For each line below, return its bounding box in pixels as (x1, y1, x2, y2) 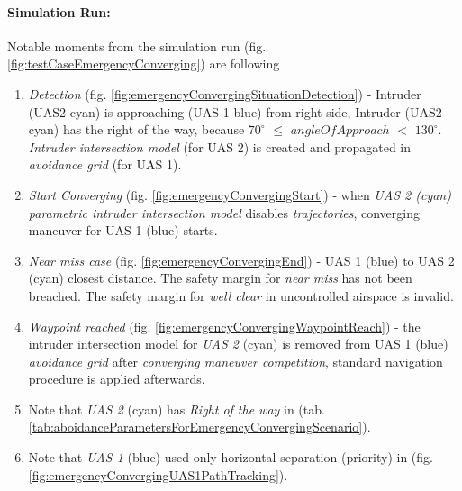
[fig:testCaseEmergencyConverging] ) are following (7, 54, 280, 73)
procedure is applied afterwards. (28, 369, 205, 388)
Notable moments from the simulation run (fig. (7, 36, 267, 55)
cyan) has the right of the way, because (28, 120, 245, 139)
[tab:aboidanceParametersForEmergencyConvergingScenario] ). (28, 417, 371, 436)
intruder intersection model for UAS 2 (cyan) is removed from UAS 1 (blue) (28, 334, 448, 353)
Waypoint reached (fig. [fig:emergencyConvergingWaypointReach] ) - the (28, 316, 421, 335)
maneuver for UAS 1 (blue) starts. (28, 221, 218, 240)
